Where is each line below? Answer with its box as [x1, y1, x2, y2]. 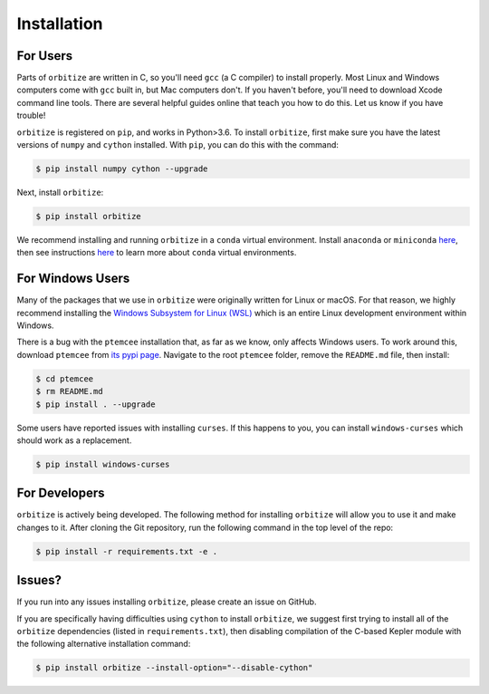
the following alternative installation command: [16, 639, 191, 650]
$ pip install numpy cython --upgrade [35, 164, 208, 174]
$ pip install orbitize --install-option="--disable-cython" [35, 662, 313, 673]
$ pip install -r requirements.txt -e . [35, 546, 217, 556]
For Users [16, 48, 73, 63]
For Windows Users [16, 271, 130, 286]
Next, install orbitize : [16, 187, 104, 198]
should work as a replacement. [16, 435, 132, 446]
